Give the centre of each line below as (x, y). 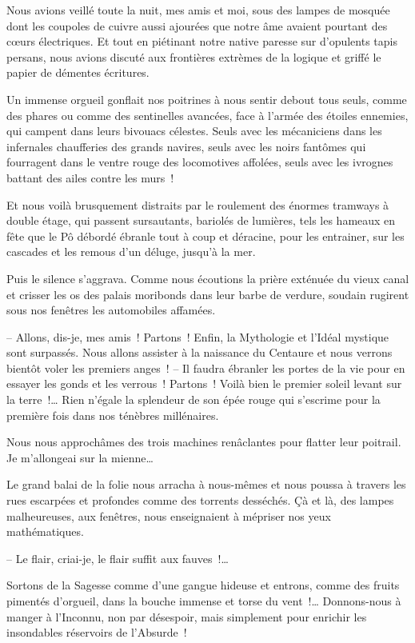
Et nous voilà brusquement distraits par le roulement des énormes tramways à (198, 204)
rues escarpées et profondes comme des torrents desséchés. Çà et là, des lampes (200, 500)
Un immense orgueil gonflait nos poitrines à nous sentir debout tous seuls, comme (207, 99)
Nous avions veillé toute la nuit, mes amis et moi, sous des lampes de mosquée (198, 10)
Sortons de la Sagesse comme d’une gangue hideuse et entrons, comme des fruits (203, 585)
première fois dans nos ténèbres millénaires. (113, 415)
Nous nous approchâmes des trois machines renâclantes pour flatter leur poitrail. (204, 442)
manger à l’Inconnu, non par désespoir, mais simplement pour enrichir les (187, 616)
